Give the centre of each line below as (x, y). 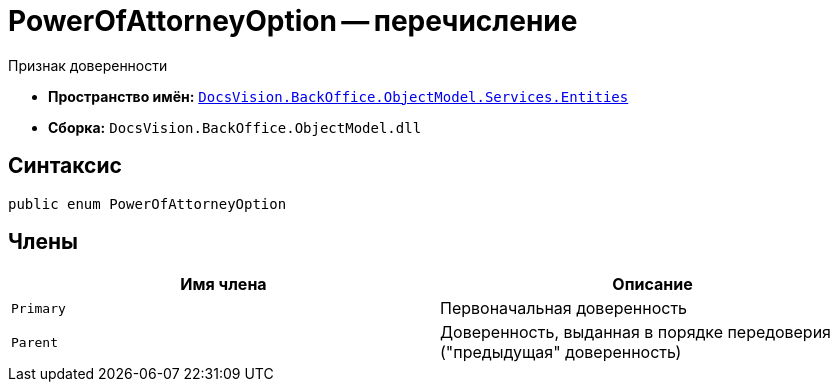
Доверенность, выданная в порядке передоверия (635, 332)
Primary (38, 308)
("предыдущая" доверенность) (561, 352)
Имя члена (223, 284)
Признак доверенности (88, 65)
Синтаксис (65, 166)
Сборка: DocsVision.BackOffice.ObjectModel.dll (235, 127)
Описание (652, 284)
